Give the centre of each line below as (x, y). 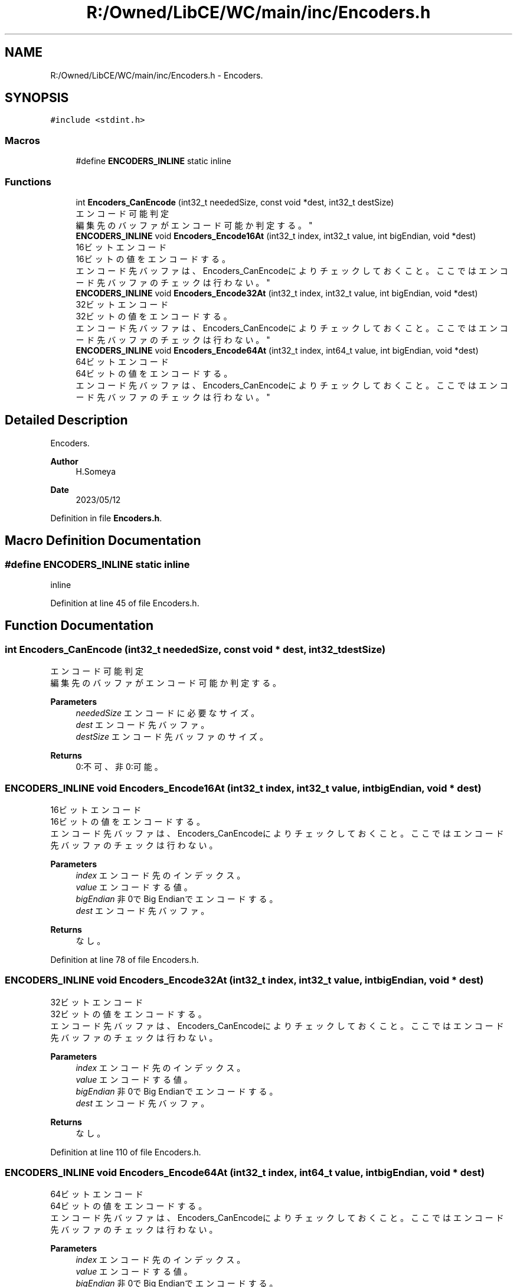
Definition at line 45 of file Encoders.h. (125, 603)
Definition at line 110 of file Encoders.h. (126, 1152)
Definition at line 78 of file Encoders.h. (125, 959)
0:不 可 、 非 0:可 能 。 (119, 767)
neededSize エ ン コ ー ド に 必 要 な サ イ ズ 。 (168, 713)
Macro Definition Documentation (103, 541)
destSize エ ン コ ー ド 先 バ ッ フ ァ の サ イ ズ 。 (172, 737)
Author (64, 461)
